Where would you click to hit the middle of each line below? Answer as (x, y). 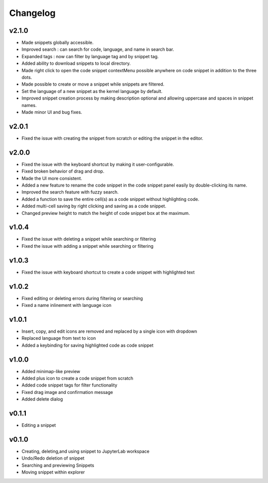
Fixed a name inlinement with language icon (67, 305)
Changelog (32, 13)
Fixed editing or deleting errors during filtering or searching (82, 298)
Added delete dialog (42, 399)
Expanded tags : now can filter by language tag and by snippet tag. (90, 56)
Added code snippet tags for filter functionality (69, 385)
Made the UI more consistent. (52, 178)
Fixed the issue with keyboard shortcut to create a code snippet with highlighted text (108, 272)
